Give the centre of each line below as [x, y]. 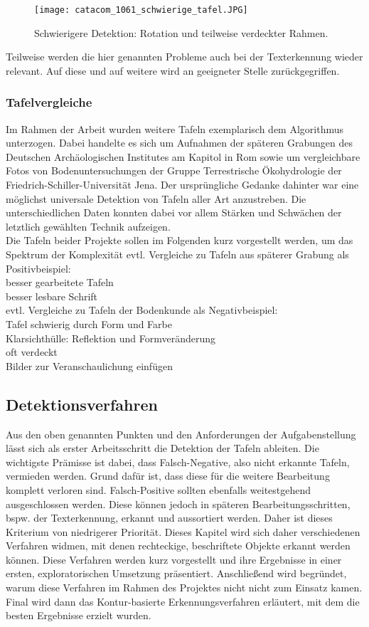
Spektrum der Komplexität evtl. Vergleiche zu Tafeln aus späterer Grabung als [177, 254]
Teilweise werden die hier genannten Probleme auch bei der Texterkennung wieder [184, 57]
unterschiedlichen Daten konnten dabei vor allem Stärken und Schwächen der [174, 212]
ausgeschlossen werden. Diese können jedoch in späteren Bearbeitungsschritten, [178, 504]
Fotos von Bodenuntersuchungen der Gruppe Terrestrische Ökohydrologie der [174, 170]
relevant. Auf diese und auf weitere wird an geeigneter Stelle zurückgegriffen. [173, 70]
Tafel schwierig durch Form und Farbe [89, 323]
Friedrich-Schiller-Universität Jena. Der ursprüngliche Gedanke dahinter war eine [182, 185]
